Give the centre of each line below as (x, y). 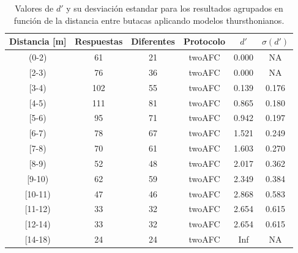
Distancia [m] (38, 41)
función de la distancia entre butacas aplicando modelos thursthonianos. (149, 20)
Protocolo (204, 41)
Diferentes (153, 41)
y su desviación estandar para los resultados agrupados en (175, 8)
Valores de (34, 8)
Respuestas (99, 41)
